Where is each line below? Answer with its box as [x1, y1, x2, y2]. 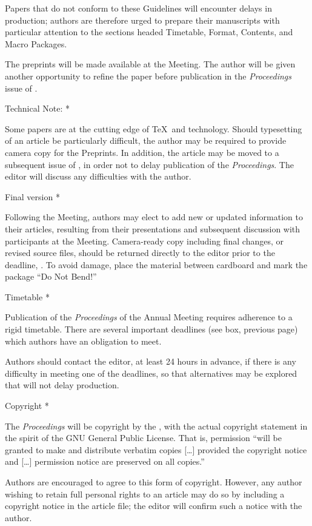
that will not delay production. [5, 379, 119, 391]
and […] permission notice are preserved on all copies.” [5, 455, 205, 468]
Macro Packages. [5, 37, 67, 50]
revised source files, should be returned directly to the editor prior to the [5, 246, 275, 259]
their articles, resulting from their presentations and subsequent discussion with [5, 222, 300, 235]
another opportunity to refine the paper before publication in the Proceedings [5, 69, 291, 82]
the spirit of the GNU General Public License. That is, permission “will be [5, 431, 282, 444]
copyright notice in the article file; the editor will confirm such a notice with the [5, 499, 302, 512]
